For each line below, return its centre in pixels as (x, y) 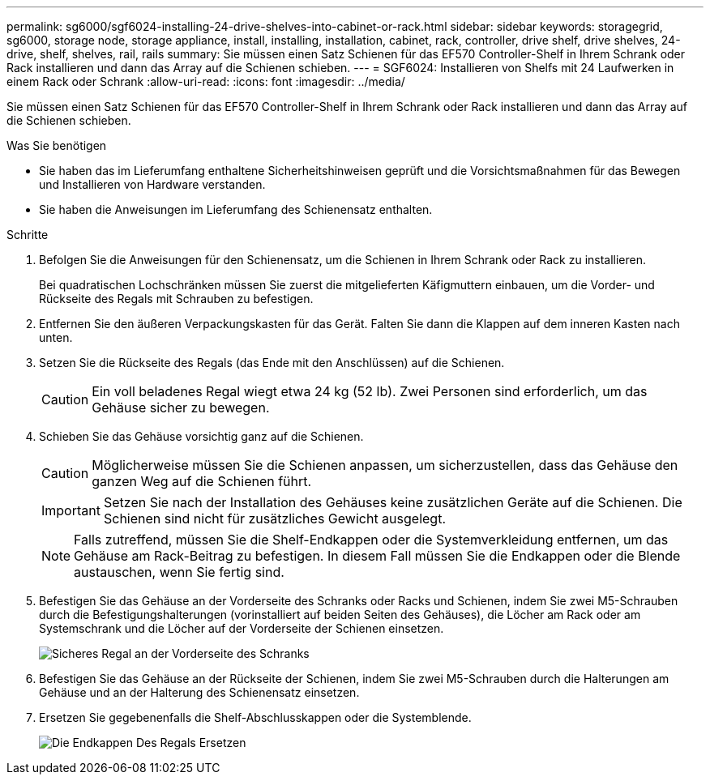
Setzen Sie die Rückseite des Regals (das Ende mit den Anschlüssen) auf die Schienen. (272, 363)
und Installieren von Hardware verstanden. (152, 184)
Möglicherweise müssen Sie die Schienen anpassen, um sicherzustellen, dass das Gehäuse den (385, 465)
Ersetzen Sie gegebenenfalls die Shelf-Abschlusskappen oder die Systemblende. (255, 717)
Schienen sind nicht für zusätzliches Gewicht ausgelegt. (275, 519)
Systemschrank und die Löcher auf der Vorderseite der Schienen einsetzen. (242, 628)
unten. (56, 337)
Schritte (28, 235)
